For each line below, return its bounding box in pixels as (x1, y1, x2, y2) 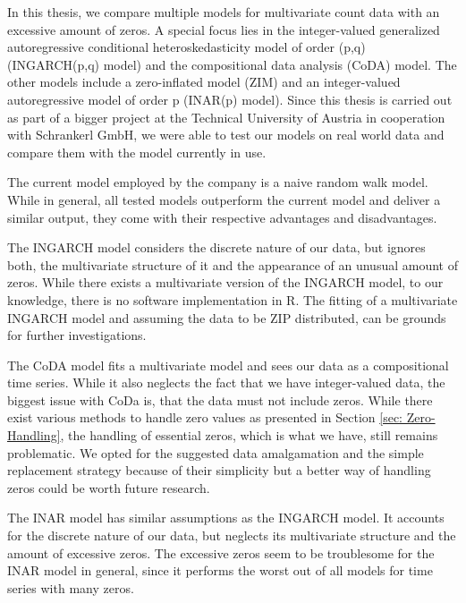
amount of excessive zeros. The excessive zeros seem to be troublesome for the (7, 543, 435, 562)
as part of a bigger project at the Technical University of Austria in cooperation (7, 107, 445, 126)
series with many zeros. (7, 578, 134, 597)
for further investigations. (7, 326, 147, 344)
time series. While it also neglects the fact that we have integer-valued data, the (7, 373, 445, 392)
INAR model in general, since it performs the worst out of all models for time (7, 561, 433, 580)
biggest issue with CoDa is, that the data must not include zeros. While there (7, 390, 433, 409)
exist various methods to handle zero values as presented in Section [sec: (7, 408, 402, 427)
